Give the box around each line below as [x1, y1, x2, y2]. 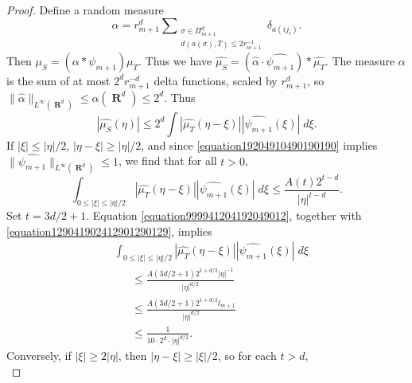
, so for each [217, 347, 277, 364]
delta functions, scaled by [154, 72, 278, 88]
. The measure [325, 52, 395, 68]
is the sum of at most [6, 72, 111, 88]
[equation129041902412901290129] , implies [6, 222, 212, 239]
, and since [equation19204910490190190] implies [141, 136, 378, 153]
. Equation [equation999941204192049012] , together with [86, 207, 362, 224]
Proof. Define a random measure [6, 2, 164, 18]
